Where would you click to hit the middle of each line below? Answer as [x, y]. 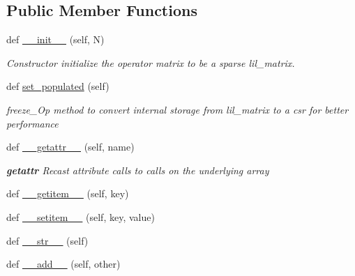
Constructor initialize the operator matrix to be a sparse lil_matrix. [151, 62]
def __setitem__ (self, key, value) [81, 216]
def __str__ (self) [47, 240]
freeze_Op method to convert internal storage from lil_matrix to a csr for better [177, 109]
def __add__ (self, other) [63, 264]
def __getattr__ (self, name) [70, 147]
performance [32, 123]
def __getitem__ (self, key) [68, 193]
